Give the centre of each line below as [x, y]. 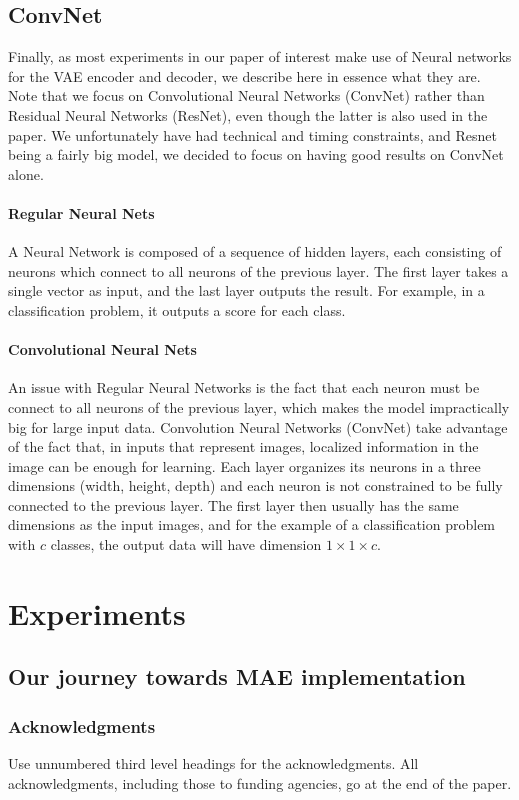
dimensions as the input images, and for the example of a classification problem [252, 524]
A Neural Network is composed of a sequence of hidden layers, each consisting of [255, 251]
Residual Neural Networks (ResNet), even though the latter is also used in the [248, 114]
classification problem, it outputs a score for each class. [177, 309]
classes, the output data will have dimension [186, 544]
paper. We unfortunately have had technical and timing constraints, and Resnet [253, 134]
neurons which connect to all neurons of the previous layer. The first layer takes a [258, 270]
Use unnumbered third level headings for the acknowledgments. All [213, 763]
